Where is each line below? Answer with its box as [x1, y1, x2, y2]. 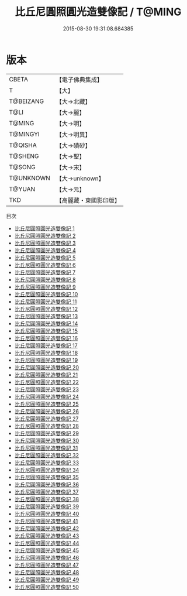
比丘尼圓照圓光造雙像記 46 [14, 554, 79, 561]
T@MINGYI [9, 130, 40, 138]
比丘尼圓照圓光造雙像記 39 [14, 503, 79, 510]
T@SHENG [9, 152, 39, 160]
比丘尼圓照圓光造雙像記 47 [14, 561, 79, 568]
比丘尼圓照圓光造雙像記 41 [14, 518, 78, 525]
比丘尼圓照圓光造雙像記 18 [14, 349, 78, 356]
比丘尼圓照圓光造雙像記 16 [14, 334, 78, 341]
